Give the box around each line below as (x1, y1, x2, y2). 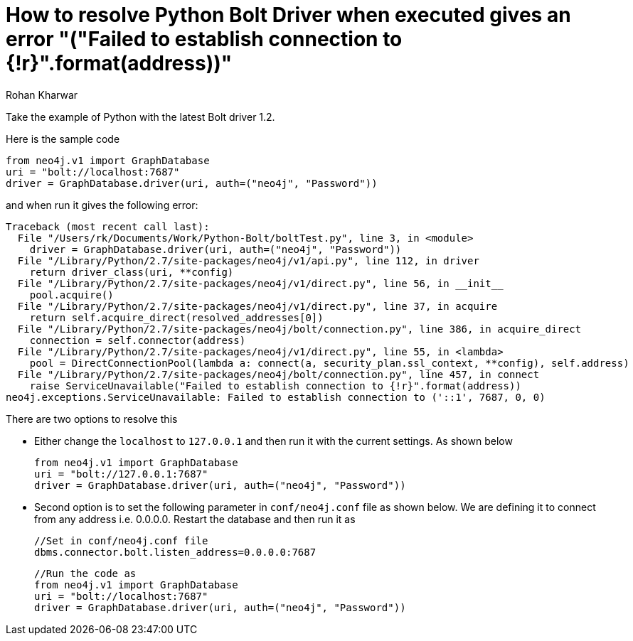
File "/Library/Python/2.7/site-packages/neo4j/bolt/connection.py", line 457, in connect (17, 368, 540, 380)
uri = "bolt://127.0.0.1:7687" (34, 468, 208, 480)
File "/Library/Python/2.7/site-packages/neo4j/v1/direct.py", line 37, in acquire (17, 300, 498, 312)
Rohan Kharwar (6, 88, 78, 101)
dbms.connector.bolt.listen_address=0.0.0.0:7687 (34, 546, 316, 558)
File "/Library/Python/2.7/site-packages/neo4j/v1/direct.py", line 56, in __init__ (17, 277, 504, 289)
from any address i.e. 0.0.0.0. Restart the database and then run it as (34, 512, 356, 525)
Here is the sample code (6, 132, 120, 145)
